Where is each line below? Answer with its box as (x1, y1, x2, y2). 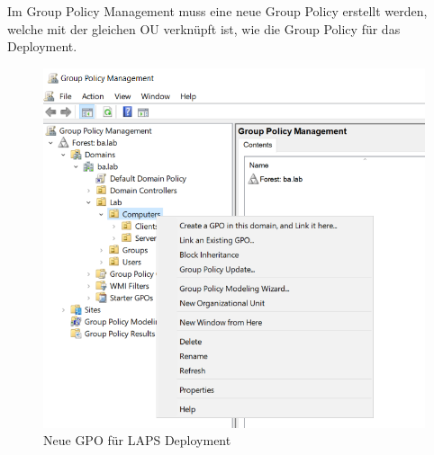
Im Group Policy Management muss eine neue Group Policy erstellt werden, (7, 2, 428, 20)
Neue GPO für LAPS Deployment (43, 431, 231, 450)
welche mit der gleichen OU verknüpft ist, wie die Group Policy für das (7, 19, 401, 38)
